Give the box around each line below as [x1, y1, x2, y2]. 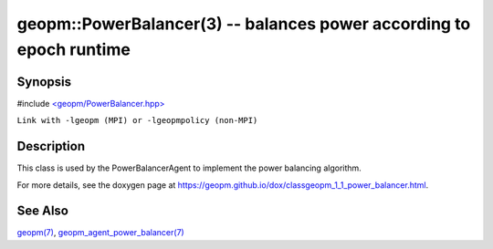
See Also [16, 203, 68, 219]
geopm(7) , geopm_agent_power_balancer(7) [16, 227, 184, 238]
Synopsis [16, 74, 72, 89]
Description [16, 139, 86, 154]
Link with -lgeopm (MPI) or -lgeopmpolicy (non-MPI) [16, 115, 258, 126]
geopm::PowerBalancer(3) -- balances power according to [16, 14, 471, 34]
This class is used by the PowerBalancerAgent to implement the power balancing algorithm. [16, 162, 362, 173]
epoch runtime [16, 39, 131, 59]
